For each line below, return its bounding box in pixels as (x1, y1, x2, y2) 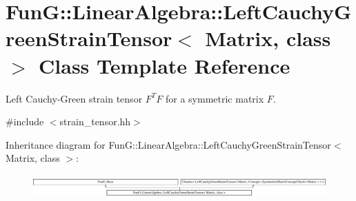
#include (6, 114, 44, 129)
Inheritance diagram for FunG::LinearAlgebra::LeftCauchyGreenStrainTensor (6, 137, 331, 151)
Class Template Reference (39, 51, 290, 79)
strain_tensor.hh (59, 114, 131, 129)
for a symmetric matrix (165, 91, 264, 105)
